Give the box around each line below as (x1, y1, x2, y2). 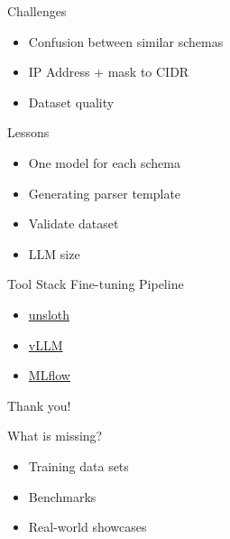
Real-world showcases (28, 517, 147, 536)
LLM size (28, 244, 80, 263)
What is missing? (7, 426, 103, 445)
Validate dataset (28, 214, 119, 233)
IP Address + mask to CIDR (28, 62, 189, 81)
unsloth (28, 304, 70, 323)
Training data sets (28, 456, 129, 475)
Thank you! (7, 395, 71, 414)
